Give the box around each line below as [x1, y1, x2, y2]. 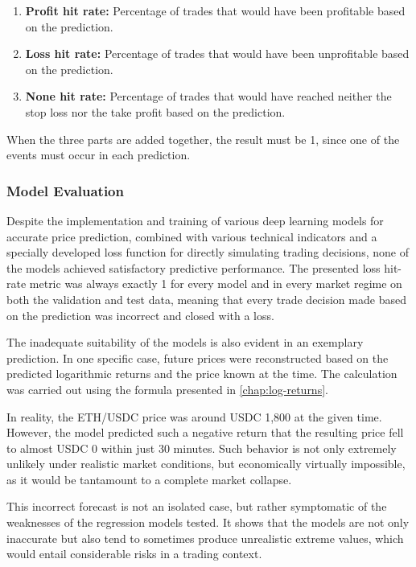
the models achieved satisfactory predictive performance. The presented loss [6, 259, 381, 276]
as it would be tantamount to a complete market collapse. [6, 470, 292, 487]
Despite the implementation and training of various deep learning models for [6, 212, 384, 228]
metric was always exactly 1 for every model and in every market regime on [29, 275, 402, 292]
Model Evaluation [6, 180, 124, 200]
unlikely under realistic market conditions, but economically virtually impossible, [6, 455, 406, 472]
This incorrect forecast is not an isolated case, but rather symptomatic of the [6, 498, 387, 515]
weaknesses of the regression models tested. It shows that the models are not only [6, 514, 410, 531]
